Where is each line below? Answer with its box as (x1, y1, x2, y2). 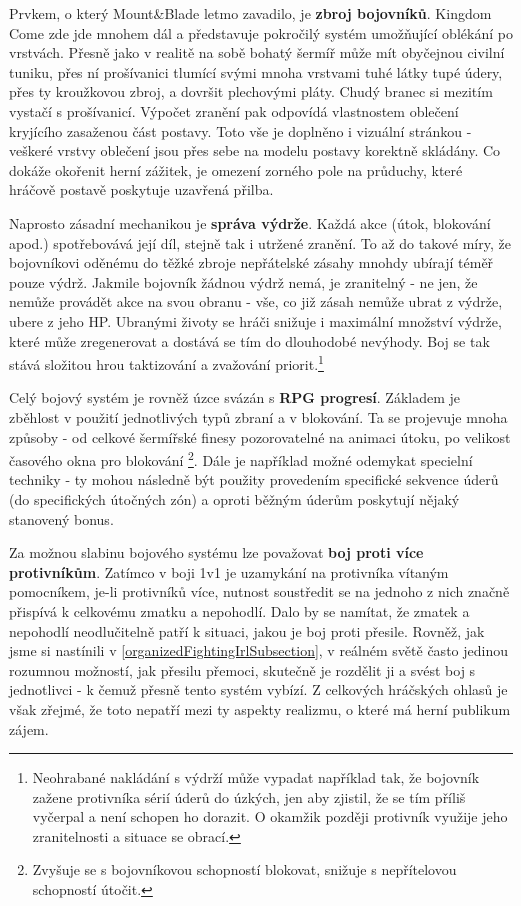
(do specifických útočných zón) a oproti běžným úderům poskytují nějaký (9, 488, 460, 509)
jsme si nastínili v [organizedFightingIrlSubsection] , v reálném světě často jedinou (9, 640, 508, 661)
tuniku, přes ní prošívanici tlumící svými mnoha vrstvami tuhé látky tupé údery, (9, 61, 503, 82)
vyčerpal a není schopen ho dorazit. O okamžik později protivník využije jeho (32, 806, 508, 827)
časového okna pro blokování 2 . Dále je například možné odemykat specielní (9, 447, 473, 470)
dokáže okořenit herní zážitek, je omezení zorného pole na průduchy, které (9, 159, 463, 180)
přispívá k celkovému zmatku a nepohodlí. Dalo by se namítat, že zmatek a (9, 600, 470, 621)
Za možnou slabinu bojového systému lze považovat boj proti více (9, 542, 424, 563)
